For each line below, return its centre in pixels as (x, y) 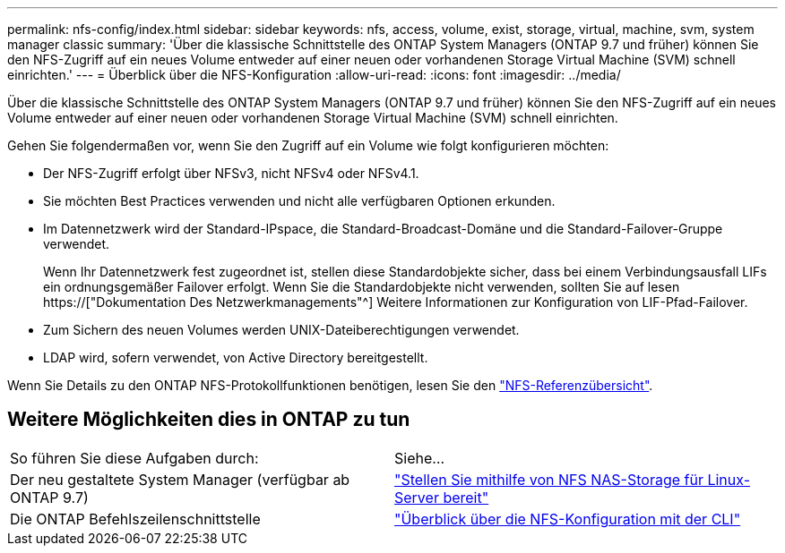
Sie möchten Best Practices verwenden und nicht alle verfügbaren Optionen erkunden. (299, 201)
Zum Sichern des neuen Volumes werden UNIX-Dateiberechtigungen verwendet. (281, 330)
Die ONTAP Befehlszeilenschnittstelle (135, 519)
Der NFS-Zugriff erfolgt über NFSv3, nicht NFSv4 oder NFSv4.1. (231, 173)
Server (417, 497)
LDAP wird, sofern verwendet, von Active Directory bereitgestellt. (236, 357)
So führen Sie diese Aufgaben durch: (134, 458)
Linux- (729, 479)
